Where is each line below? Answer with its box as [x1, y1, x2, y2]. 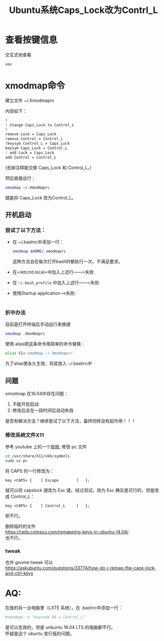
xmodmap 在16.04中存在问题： [5, 390, 69, 396]
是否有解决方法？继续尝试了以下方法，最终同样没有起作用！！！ [5, 418, 136, 424]
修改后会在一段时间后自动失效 [12, 407, 74, 413]
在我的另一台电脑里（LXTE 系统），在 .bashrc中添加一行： [5, 605, 123, 611]
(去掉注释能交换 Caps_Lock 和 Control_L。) [5, 165, 91, 171]
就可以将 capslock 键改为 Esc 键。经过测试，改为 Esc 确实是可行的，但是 [5, 487, 155, 493]
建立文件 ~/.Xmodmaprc [5, 97, 55, 103]
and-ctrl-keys [5, 570, 33, 576]
